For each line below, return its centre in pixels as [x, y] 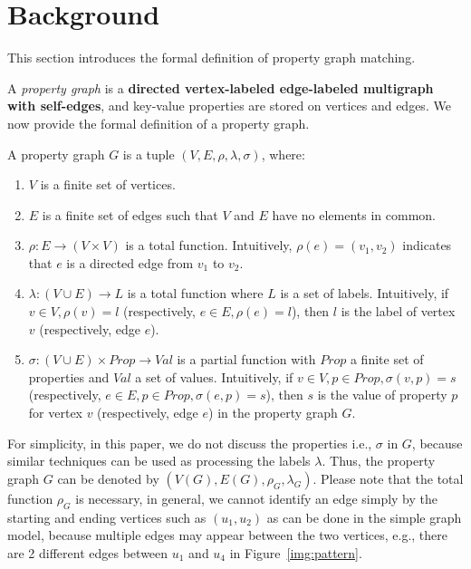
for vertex [55, 413]
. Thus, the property [379, 461]
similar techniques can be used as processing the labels [159, 461]
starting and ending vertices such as [107, 517]
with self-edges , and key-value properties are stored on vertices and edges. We [229, 106]
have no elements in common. [354, 214]
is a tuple [149, 154]
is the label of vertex [398, 311]
